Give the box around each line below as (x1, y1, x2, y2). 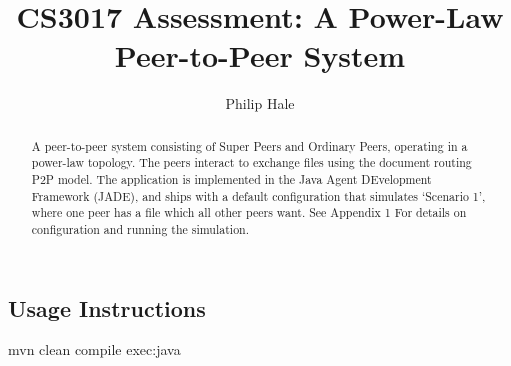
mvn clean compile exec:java (8, 339, 181, 360)
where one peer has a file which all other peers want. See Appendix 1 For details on (31, 204, 467, 221)
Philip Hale (225, 93, 295, 114)
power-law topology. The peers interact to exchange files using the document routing (31, 154, 472, 171)
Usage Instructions (8, 292, 206, 323)
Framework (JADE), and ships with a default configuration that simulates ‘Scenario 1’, (31, 187, 486, 204)
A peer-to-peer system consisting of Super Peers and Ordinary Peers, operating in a (31, 137, 468, 154)
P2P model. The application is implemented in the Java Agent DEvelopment (31, 171, 432, 188)
